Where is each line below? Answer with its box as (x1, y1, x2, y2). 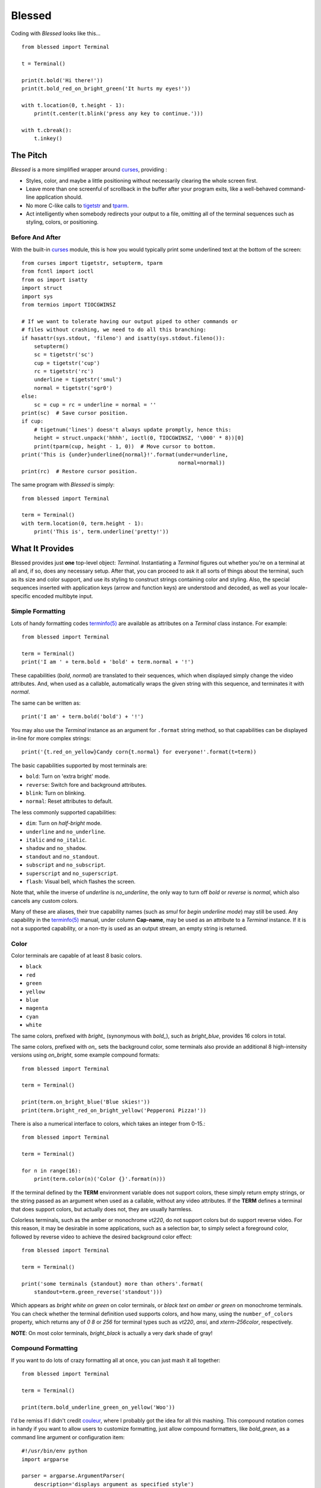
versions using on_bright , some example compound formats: (11, 1051, 160, 1059)
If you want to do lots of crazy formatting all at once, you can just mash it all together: (11, 1356, 221, 1364)
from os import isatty (21, 276, 88, 283)
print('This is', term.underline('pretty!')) (33, 529, 169, 535)
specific (11, 592, 31, 599)
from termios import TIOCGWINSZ (21, 301, 116, 308)
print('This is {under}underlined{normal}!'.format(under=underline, (21, 451, 229, 458)
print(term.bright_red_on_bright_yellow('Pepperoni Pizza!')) (21, 1107, 207, 1114)
